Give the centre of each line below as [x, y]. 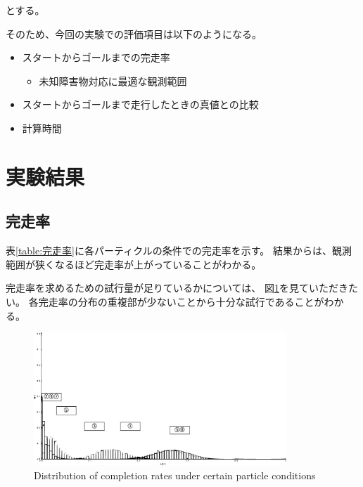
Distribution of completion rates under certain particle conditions [175, 475]
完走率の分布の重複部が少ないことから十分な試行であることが [181, 301]
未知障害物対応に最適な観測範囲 [113, 80]
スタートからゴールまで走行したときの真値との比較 [140, 104]
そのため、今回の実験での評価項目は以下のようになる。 [134, 33]
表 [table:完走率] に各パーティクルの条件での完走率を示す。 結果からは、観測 [179, 251]
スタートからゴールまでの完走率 [96, 57]
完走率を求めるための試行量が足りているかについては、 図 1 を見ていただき [177, 288]
